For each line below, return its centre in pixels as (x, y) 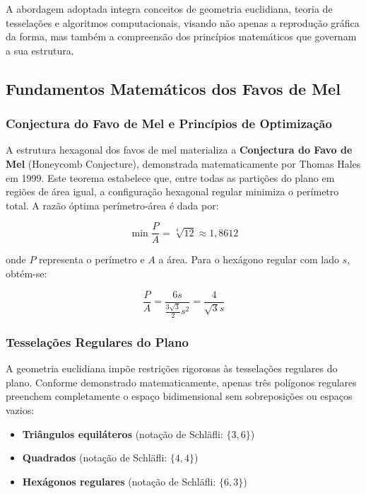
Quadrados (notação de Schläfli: (95, 458)
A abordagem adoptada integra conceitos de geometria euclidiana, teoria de (169, 8)
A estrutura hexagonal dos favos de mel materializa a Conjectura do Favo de (179, 150)
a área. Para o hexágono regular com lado (249, 259)
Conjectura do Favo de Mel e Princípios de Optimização (169, 123)
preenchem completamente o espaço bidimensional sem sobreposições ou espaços (179, 396)
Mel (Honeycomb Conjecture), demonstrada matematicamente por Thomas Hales (183, 163)
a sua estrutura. (40, 50)
